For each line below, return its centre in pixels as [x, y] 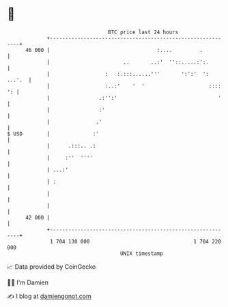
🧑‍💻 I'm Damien [28, 282]
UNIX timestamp [142, 253]
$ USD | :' [53, 134]
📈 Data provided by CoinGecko [52, 267]
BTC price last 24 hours [143, 32]
